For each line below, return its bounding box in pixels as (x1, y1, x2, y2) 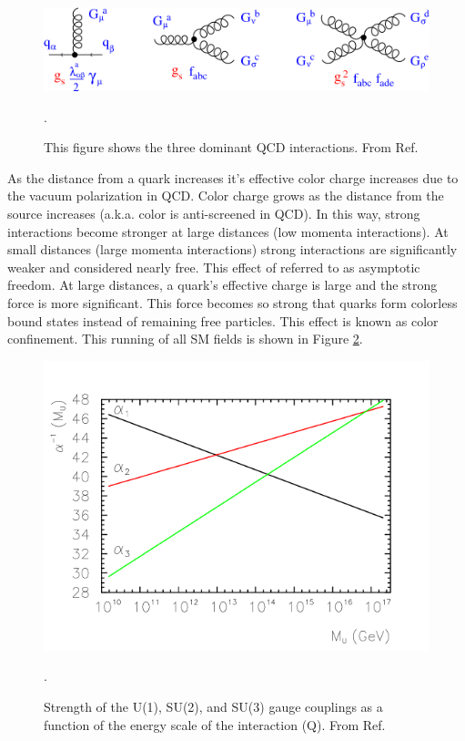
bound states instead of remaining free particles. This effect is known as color (7, 311, 439, 330)
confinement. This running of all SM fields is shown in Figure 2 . (7, 329, 363, 348)
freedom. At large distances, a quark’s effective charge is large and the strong (7, 275, 438, 294)
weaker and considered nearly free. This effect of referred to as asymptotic (7, 257, 420, 276)
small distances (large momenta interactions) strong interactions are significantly (7, 240, 458, 259)
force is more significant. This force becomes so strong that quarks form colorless (7, 293, 458, 312)
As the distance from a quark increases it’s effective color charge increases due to (7, 168, 459, 187)
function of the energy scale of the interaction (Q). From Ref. (44, 715, 386, 734)
